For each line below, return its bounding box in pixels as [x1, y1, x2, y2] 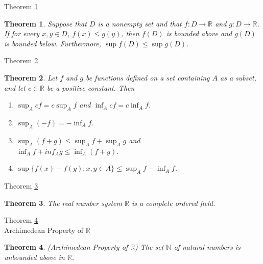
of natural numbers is [174, 242, 241, 252]
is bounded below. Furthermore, [4, 38, 102, 48]
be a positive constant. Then [46, 82, 135, 93]
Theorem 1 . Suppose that [4, 18, 87, 29]
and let [4, 82, 26, 93]
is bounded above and [166, 28, 232, 39]
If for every [4, 28, 40, 39]
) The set [135, 242, 164, 252]
